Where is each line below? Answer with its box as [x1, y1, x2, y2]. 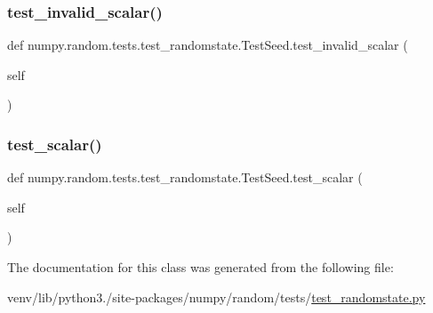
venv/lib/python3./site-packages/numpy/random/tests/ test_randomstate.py [7, 287, 426, 306]
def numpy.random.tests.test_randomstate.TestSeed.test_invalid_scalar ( [7, 36, 408, 54]
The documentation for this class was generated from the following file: [7, 258, 394, 276]
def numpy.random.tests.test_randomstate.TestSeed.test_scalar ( [7, 168, 363, 187]
